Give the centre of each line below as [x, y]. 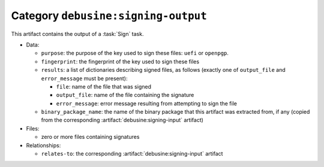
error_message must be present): [84, 78]
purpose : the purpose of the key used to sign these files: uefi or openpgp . [135, 53]
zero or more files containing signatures [90, 137]
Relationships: [43, 145]
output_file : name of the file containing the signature [125, 95]
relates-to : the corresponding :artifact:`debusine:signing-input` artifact [132, 154]
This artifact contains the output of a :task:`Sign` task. [77, 34]
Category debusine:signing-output [109, 16]
